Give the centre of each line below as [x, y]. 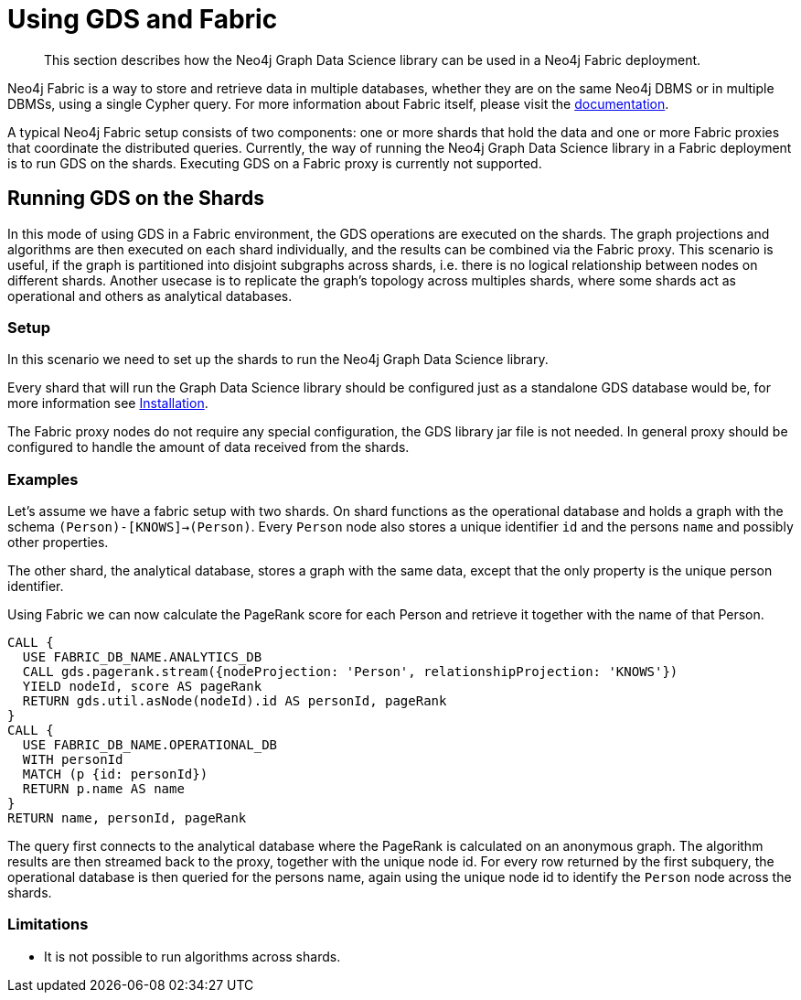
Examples [43, 479]
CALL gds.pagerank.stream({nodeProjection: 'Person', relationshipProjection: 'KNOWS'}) [350, 672]
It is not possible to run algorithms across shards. [192, 956]
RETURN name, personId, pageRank [127, 818]
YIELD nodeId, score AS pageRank [142, 687]
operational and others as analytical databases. [150, 296]
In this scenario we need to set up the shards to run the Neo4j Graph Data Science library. [278, 360]
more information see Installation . [108, 403]
